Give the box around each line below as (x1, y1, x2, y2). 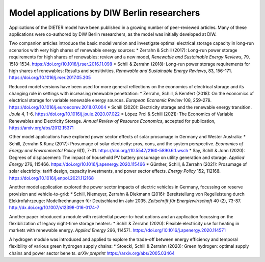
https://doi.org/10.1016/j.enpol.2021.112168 (9, 175, 94, 181)
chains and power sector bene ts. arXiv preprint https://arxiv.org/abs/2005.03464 (9, 250, 175, 256)
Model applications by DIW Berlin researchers (9, 7, 200, 18)
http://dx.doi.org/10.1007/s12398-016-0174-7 (9, 205, 100, 210)
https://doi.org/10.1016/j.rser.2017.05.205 (9, 75, 91, 80)
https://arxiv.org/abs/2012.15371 (9, 125, 74, 131)
